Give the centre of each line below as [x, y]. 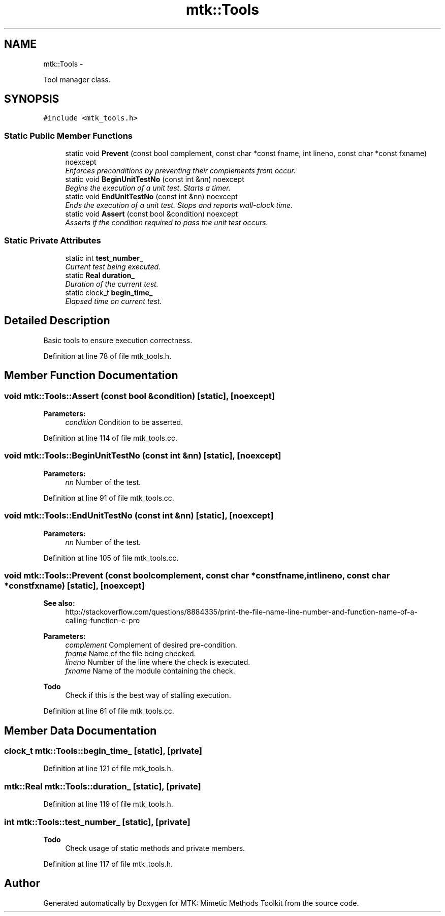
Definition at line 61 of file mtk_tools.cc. [109, 711]
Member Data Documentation [81, 730]
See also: [59, 603]
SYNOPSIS [32, 99]
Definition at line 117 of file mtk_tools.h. [108, 864]
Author [22, 883]
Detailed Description [57, 321]
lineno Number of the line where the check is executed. [158, 662]
